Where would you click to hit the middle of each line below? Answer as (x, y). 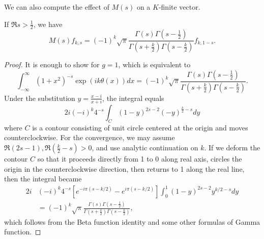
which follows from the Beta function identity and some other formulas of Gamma (132, 221)
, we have (48, 24)
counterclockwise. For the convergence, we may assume (90, 137)
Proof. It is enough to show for (52, 64)
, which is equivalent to (154, 64)
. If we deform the (232, 148)
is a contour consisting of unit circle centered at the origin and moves (140, 127)
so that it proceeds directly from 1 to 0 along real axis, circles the (140, 159)
